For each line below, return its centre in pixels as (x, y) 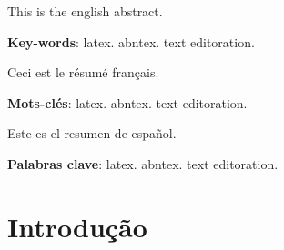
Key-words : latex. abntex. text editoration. (131, 41)
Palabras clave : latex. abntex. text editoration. (143, 163)
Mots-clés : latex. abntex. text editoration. (127, 102)
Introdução (77, 226)
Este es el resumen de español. (92, 133)
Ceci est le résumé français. (83, 72)
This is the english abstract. (85, 11)
